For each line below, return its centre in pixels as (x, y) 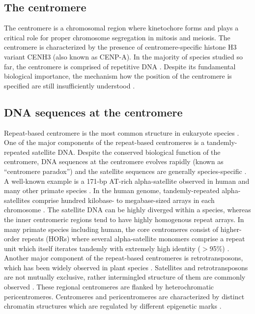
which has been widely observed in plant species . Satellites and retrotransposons (126, 267)
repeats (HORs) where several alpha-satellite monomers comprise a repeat (133, 239)
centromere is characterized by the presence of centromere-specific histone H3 (120, 47)
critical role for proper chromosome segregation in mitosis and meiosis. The (117, 37)
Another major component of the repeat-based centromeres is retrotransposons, (124, 258)
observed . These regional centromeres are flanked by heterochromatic (109, 287)
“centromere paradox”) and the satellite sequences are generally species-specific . (125, 171)
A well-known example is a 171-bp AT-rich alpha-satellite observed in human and (127, 181)
